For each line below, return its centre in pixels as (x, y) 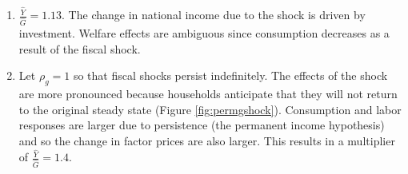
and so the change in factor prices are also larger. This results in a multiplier (207, 140)
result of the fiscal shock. (80, 48)
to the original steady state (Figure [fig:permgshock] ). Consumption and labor (210, 109)
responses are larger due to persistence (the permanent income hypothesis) (202, 125)
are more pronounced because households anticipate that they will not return (208, 93)
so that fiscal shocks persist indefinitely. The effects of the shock (230, 75)
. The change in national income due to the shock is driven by (214, 15)
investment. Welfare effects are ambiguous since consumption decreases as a (204, 32)
